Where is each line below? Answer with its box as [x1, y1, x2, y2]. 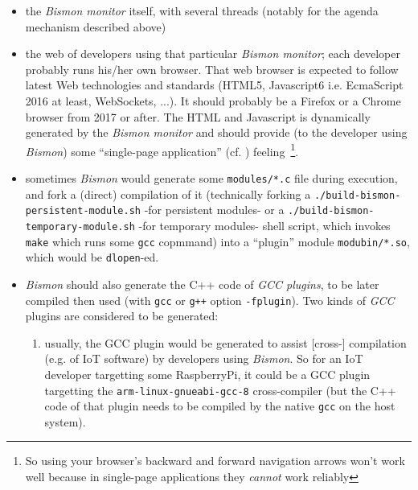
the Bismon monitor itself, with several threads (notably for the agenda [25, 2, 379, 19]
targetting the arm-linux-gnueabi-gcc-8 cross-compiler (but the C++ [44, 381, 396, 398]
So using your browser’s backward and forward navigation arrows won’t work [25, 452, 405, 469]
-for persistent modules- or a [144, 201, 285, 218]
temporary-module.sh [25, 220, 135, 233]
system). [44, 413, 86, 430]
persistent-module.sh [25, 205, 141, 217]
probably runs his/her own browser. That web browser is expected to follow [25, 60, 399, 77]
